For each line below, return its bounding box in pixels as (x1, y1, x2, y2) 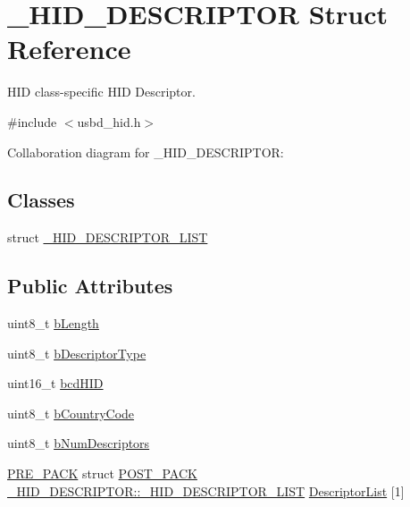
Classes (7, 186, 75, 214)
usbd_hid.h (77, 112, 141, 131)
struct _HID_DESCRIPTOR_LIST (7, 228, 208, 247)
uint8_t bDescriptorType (7, 343, 146, 362)
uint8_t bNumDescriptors (7, 434, 150, 452)
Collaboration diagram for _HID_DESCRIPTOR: (7, 142, 284, 161)
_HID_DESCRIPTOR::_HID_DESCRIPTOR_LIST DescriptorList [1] (7, 481, 405, 500)
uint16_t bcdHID (7, 374, 104, 393)
